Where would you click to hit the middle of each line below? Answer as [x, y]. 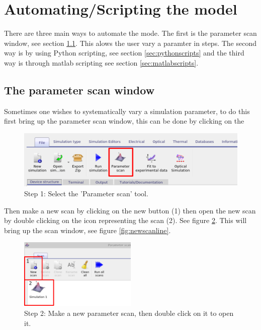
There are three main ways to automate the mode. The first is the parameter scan [130, 33]
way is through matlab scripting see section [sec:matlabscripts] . [101, 62]
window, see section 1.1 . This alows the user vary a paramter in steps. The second [130, 43]
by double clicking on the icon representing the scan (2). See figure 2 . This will [125, 220]
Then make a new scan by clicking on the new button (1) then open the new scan [130, 210]
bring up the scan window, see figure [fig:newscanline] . [88, 230]
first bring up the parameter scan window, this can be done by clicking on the [124, 121]
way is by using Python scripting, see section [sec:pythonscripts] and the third [124, 53]
